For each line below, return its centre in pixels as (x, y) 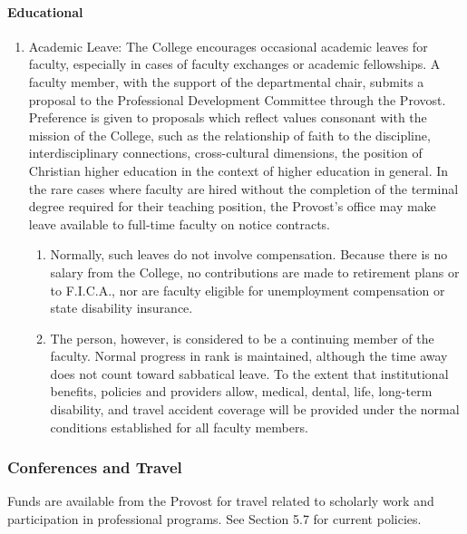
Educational (45, 11)
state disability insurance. (122, 308)
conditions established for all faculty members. (179, 427)
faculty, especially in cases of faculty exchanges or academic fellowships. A (234, 64)
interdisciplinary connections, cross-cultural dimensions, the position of (225, 153)
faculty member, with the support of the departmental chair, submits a (226, 81)
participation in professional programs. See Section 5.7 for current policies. (214, 519)
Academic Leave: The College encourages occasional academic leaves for (228, 46)
